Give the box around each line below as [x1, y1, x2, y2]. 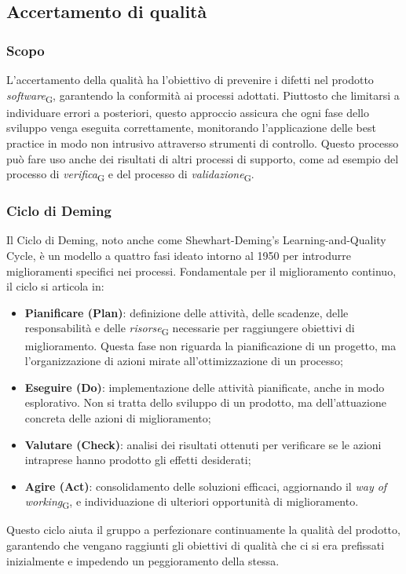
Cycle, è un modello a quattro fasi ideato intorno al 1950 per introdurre [6, 247, 352, 264]
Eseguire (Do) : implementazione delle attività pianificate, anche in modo [24, 378, 385, 395]
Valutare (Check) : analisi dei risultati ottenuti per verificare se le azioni [24, 436, 382, 452]
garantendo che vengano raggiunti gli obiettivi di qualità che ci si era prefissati [6, 537, 385, 553]
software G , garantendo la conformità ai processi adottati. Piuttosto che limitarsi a [6, 86, 400, 105]
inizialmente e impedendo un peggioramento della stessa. [6, 552, 280, 569]
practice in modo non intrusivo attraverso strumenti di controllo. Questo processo [6, 134, 399, 151]
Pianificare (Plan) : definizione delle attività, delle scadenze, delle [24, 304, 349, 320]
